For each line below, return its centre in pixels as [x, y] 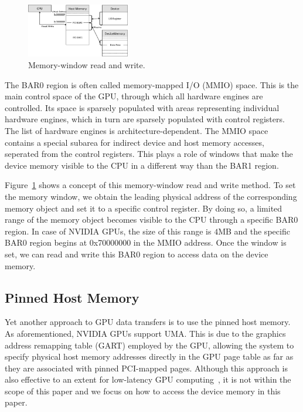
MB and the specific [254, 231]
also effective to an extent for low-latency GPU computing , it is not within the [148, 379]
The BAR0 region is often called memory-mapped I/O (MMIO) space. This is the [152, 84]
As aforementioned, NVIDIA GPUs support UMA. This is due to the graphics [145, 333]
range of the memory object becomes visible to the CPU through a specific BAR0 [151, 220]
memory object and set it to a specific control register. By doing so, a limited [144, 208]
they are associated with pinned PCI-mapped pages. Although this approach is [146, 368]
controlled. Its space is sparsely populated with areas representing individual [142, 107]
